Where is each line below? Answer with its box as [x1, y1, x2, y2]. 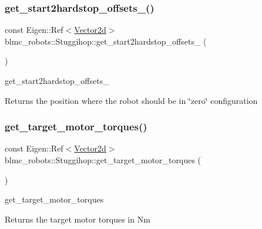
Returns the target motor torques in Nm [5, 213, 150, 225]
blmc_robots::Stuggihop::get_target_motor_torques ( [5, 154, 201, 166]
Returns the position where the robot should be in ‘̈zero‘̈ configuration [5, 94, 258, 106]
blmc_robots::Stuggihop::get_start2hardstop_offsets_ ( [5, 35, 207, 47]
